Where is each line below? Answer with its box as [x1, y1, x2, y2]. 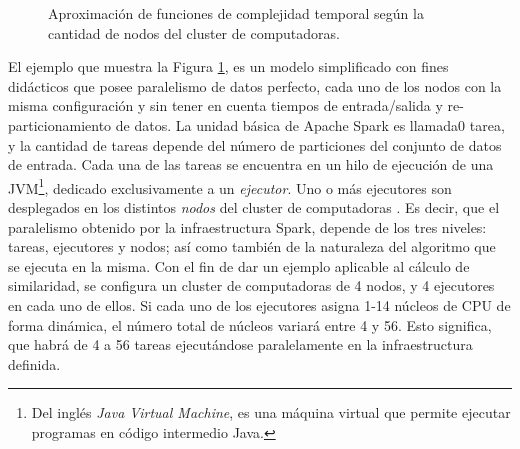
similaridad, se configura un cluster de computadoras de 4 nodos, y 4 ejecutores [8, 275, 495, 296]
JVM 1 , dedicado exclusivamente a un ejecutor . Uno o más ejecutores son [8, 174, 452, 198]
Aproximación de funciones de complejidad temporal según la [48, 3, 424, 23]
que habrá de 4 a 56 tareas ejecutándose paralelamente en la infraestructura [8, 334, 473, 355]
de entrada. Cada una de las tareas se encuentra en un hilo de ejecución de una [8, 154, 494, 175]
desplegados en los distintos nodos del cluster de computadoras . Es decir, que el [8, 197, 500, 217]
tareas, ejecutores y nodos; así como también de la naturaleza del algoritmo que [8, 236, 496, 257]
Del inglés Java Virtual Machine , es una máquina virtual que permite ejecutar [31, 402, 511, 423]
